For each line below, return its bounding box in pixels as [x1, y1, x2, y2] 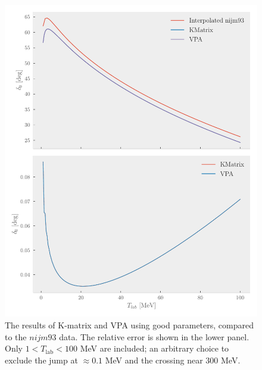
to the [5, 330, 27, 343]
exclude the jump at [5, 353, 78, 366]
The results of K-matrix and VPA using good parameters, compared [5, 318, 254, 331]
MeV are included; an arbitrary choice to [80, 342, 229, 355]
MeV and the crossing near [105, 353, 203, 366]
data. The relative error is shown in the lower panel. [59, 330, 249, 343]
